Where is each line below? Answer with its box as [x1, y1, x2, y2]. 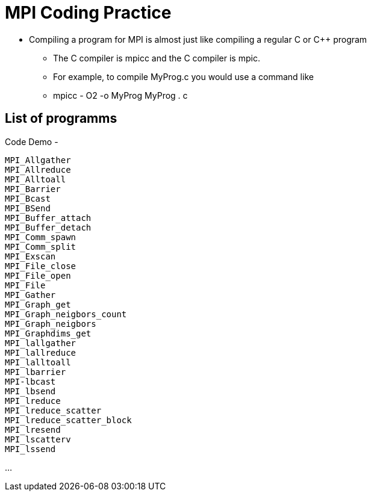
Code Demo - [5, 136, 58, 147]
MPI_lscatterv [5, 434, 71, 444]
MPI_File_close [5, 261, 76, 271]
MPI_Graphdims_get [5, 328, 92, 338]
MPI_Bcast [5, 193, 51, 203]
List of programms [5, 111, 117, 126]
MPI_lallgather [5, 338, 76, 348]
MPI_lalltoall [5, 357, 71, 367]
